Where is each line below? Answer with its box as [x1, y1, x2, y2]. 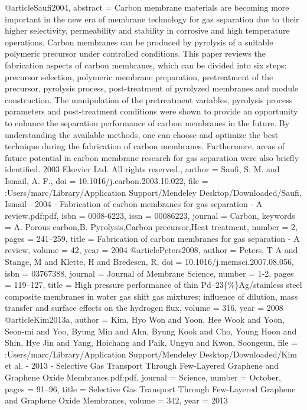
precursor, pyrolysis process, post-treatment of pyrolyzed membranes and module [5, 82, 299, 94]
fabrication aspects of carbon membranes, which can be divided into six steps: [5, 58, 287, 71]
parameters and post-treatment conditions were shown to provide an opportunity [5, 105, 298, 117]
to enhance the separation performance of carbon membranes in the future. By [5, 116, 290, 129]
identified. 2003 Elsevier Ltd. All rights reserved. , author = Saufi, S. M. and [5, 163, 280, 175]
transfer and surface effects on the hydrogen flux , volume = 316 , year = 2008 [5, 301, 283, 314]
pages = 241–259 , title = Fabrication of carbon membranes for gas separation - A [5, 232, 300, 244]
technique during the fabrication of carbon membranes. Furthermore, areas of [5, 140, 285, 152]
